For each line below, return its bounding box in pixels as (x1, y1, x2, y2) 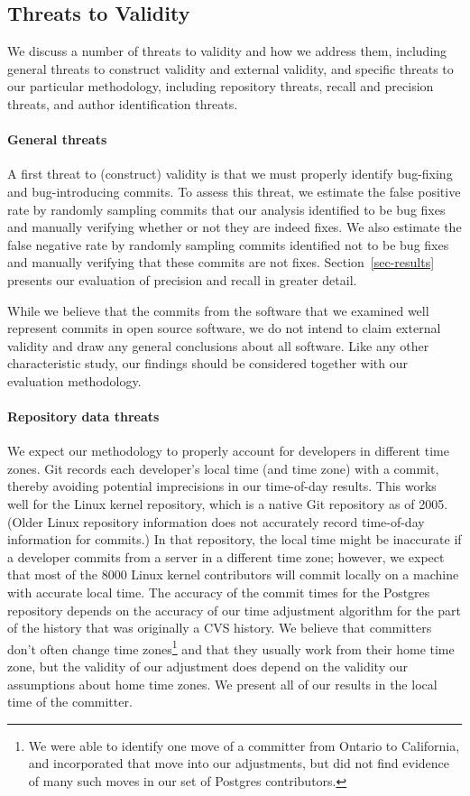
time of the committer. (7, 692, 133, 711)
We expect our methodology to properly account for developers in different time (7, 441, 449, 460)
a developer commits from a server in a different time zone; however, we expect (7, 547, 445, 566)
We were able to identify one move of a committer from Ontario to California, (28, 736, 460, 754)
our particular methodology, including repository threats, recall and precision (7, 77, 434, 96)
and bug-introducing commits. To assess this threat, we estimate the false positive (7, 181, 461, 200)
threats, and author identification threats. (7, 94, 238, 113)
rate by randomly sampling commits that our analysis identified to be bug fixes (7, 199, 446, 218)
